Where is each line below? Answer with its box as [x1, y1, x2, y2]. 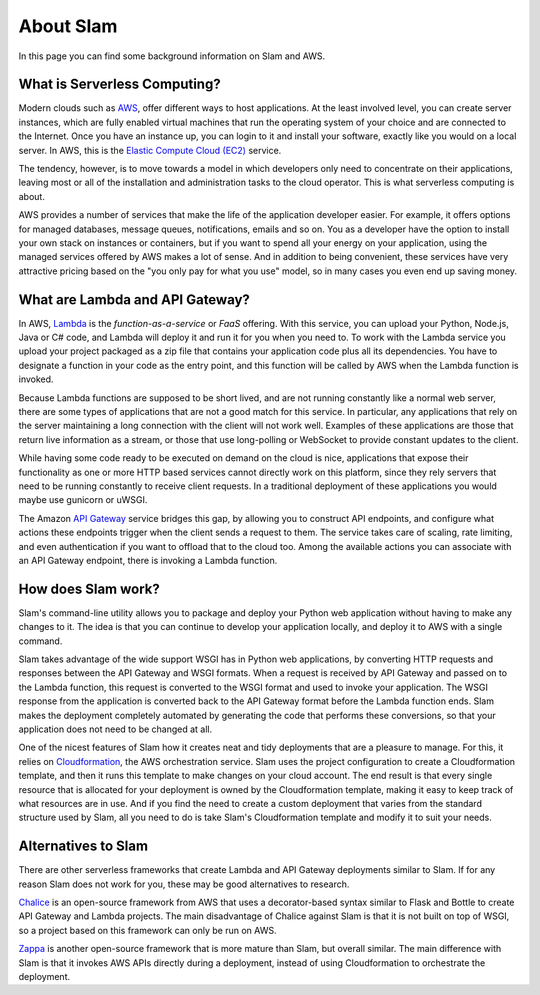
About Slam [18, 15, 118, 37]
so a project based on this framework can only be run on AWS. [18, 924, 277, 936]
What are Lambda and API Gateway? [18, 291, 250, 308]
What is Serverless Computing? [18, 76, 221, 93]
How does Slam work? [18, 580, 160, 597]
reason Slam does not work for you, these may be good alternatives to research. [18, 878, 350, 890]
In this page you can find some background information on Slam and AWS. [18, 50, 326, 62]
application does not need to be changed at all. [18, 723, 213, 735]
